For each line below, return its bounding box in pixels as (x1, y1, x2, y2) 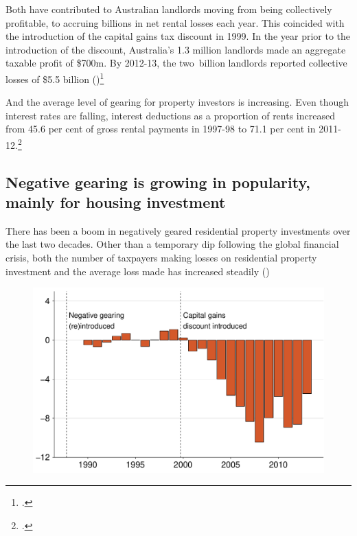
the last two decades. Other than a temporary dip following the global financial (5, 237, 339, 251)
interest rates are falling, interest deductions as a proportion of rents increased (5, 108, 335, 122)
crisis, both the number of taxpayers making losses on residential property (5, 250, 317, 265)
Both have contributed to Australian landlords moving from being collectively (5, 2, 332, 16)
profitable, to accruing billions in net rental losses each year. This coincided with (5, 15, 345, 30)
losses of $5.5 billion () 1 (5, 69, 104, 86)
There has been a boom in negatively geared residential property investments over (5, 223, 351, 237)
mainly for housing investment (5, 191, 226, 213)
